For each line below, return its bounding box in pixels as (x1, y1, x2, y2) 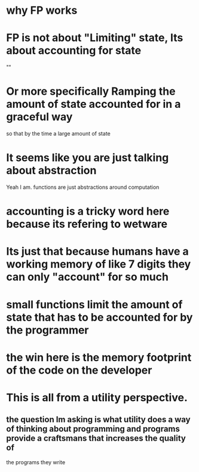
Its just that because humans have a (6, 245, 189, 258)
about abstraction (6, 164, 97, 178)
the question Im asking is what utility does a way (6, 414, 191, 425)
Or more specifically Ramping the (6, 85, 176, 98)
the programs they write (6, 458, 66, 465)
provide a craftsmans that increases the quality (6, 433, 186, 444)
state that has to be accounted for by (6, 310, 193, 324)
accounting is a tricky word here (6, 205, 170, 218)
